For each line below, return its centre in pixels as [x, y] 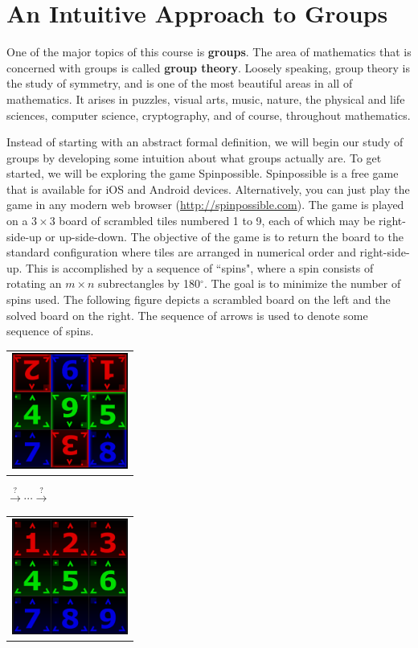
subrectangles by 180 [150, 283]
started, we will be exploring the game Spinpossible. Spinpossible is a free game [203, 173]
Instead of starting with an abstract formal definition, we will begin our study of [205, 142]
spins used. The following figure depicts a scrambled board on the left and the [199, 299]
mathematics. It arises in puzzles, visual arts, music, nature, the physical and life [206, 98]
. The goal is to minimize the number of [302, 283]
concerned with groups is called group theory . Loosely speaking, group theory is [209, 67]
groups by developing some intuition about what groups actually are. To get [194, 157]
